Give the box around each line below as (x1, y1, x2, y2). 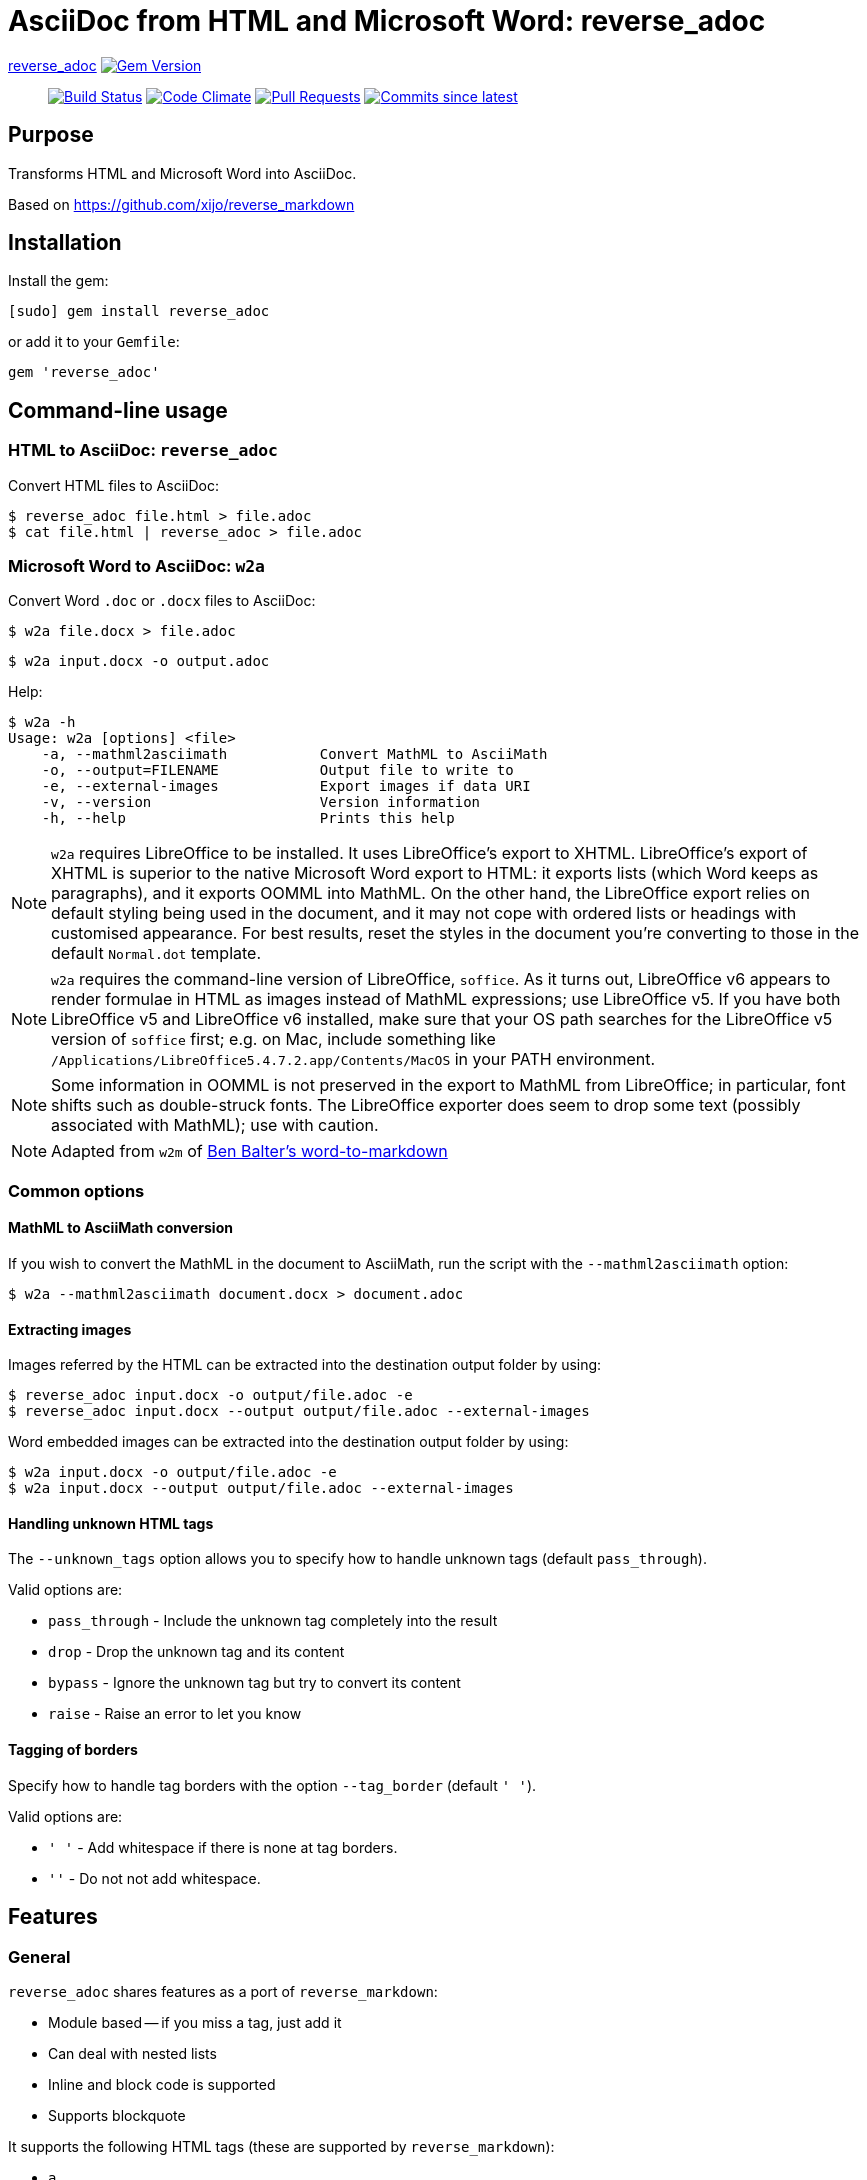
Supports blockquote (48, 2106, 186, 2124)
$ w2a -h (8, 714, 76, 731)
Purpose (8, 122, 94, 148)
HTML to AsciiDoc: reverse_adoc (8, 440, 278, 461)
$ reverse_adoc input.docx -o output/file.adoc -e (8, 1387, 413, 1404)
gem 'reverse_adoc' (8, 364, 160, 381)
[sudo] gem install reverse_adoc (8, 303, 270, 320)
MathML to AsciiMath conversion (8, 1219, 233, 1237)
